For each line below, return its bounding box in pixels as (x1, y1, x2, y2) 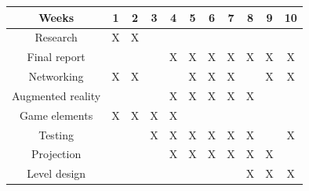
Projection (31, 146, 82, 162)
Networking (28, 68, 84, 85)
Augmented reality (12, 87, 101, 103)
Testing (38, 126, 75, 142)
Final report (27, 49, 85, 65)
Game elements (20, 106, 93, 123)
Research (35, 29, 78, 45)
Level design (27, 165, 86, 182)
